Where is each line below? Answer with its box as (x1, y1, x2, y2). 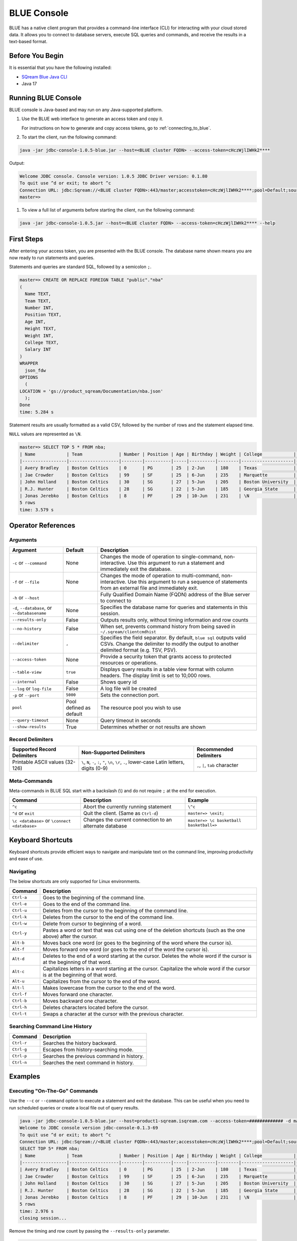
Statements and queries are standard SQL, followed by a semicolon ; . (9, 264, 152, 270)
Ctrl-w (12, 921, 27, 926)
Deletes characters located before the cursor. (43, 1004, 148, 1011)
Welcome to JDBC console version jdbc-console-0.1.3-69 (19, 1125, 158, 1131)
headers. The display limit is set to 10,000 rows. (100, 672, 211, 679)
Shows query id (100, 678, 137, 685)
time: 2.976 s (19, 1208, 54, 1214)
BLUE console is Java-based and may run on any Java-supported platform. (9, 107, 163, 113)
